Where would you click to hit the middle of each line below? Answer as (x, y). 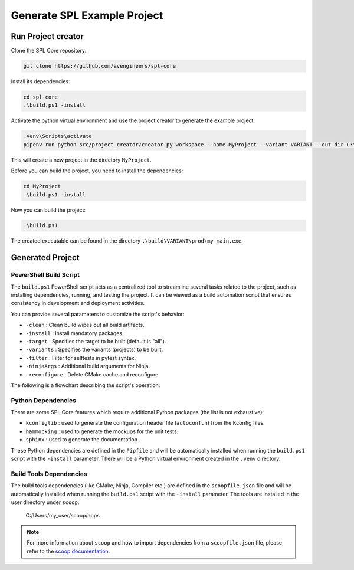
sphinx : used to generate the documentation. (82, 440)
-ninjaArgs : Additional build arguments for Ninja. (88, 366)
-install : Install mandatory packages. (75, 333)
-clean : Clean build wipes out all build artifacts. (85, 325)
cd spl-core (41, 97)
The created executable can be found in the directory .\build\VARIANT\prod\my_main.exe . (127, 241)
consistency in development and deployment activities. (78, 303)
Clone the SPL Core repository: (49, 51)
